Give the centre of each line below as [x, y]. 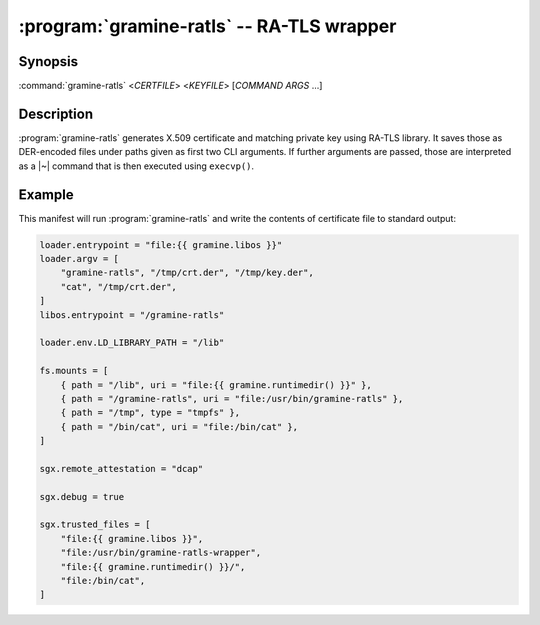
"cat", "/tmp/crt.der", [118, 286]
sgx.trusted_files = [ [95, 524]
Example [46, 194]
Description [56, 113]
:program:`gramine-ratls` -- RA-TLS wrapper [207, 26]
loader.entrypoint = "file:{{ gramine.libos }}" [161, 244]
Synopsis [48, 61]
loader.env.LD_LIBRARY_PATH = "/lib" [132, 343]
